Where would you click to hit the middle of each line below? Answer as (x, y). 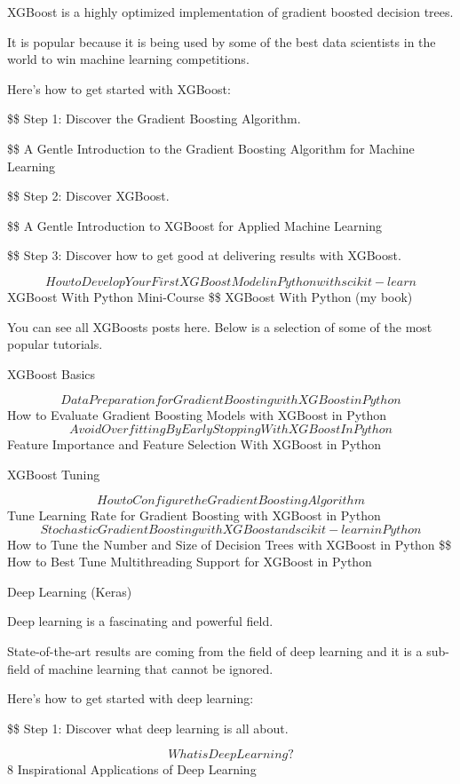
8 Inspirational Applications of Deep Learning (132, 769)
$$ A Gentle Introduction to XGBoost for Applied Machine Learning (194, 225)
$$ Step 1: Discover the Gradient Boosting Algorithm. (154, 119)
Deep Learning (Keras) (70, 591)
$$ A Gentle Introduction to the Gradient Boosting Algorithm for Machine (211, 148)
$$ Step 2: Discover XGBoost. (88, 196)
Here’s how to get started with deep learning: (131, 698)
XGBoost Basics (52, 373)
